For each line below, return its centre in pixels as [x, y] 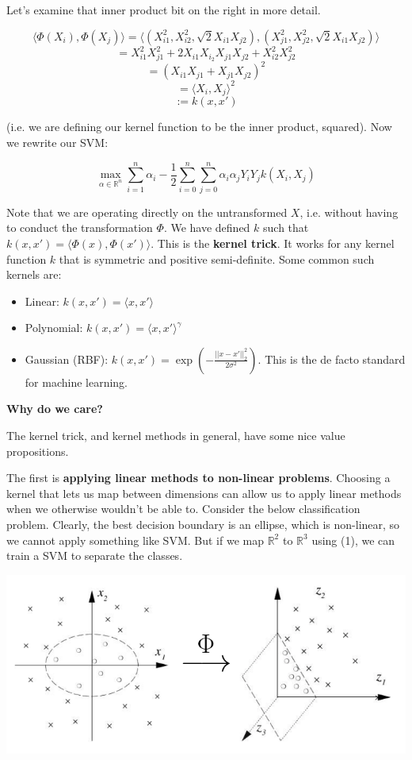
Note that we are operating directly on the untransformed [147, 212]
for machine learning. [76, 382]
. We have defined [207, 228]
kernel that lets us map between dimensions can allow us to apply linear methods [204, 493]
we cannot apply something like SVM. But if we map [135, 540]
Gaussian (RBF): [67, 359]
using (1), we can [353, 540]
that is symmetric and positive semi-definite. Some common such [217, 258]
